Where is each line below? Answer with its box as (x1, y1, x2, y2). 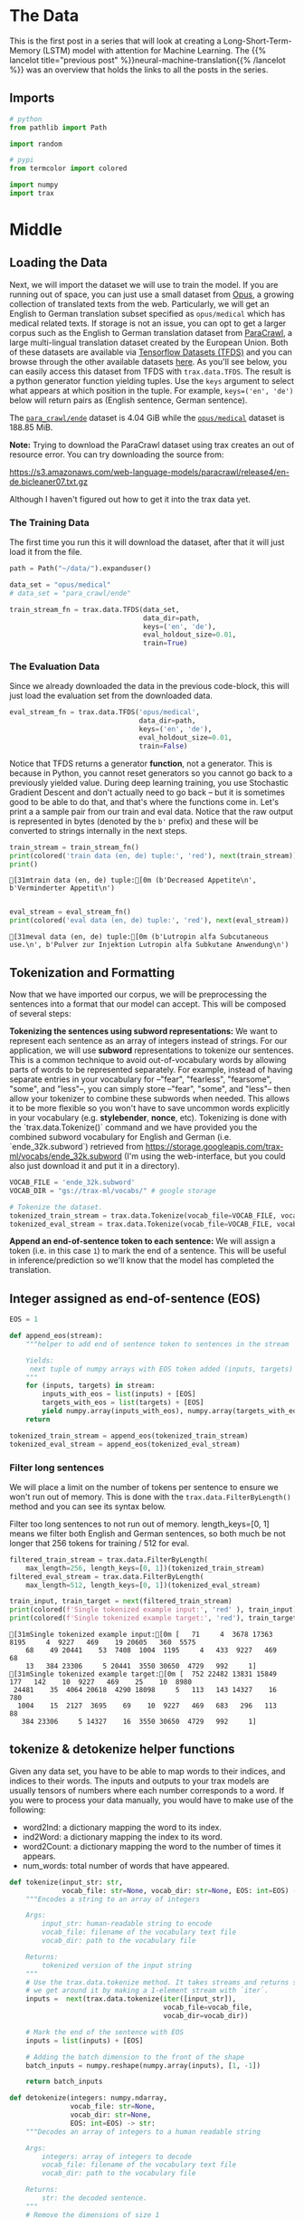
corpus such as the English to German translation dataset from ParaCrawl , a (9, 327, 292, 338)
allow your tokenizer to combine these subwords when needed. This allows (9, 1093, 290, 1105)
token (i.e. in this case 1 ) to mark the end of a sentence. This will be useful (9, 1246, 287, 1257)
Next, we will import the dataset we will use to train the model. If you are (9, 279, 279, 290)
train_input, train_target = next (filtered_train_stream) (9, 1597, 233, 1606)
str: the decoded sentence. (42, 2194, 147, 2203)
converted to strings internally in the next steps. (9, 825, 188, 836)
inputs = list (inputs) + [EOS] (25, 2036, 144, 2045)
